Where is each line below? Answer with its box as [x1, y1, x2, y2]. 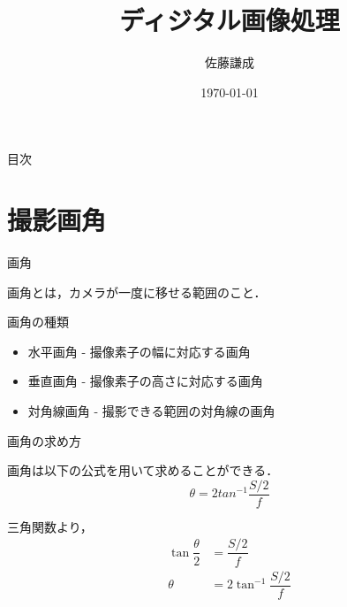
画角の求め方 [7, 431, 81, 449]
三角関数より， [7, 517, 93, 535]
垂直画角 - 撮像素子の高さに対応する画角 [27, 372, 263, 390]
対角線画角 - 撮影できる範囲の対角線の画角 [27, 402, 275, 419]
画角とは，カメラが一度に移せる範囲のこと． [7, 282, 267, 301]
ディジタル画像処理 [119, 2, 340, 38]
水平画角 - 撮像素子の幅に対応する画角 [27, 342, 251, 360]
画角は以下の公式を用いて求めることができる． [7, 461, 279, 480]
